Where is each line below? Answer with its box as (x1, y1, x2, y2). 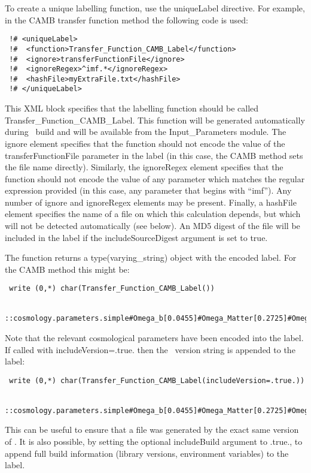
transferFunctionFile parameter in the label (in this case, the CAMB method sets (5, 149, 303, 161)
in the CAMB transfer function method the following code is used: (5, 13, 248, 26)
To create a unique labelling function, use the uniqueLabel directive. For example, (5, 2, 305, 14)
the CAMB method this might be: (5, 263, 130, 275)
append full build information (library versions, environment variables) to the (5, 447, 289, 459)
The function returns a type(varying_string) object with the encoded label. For (5, 251, 297, 264)
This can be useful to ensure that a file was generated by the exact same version (5, 423, 299, 436)
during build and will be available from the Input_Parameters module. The (5, 125, 286, 138)
